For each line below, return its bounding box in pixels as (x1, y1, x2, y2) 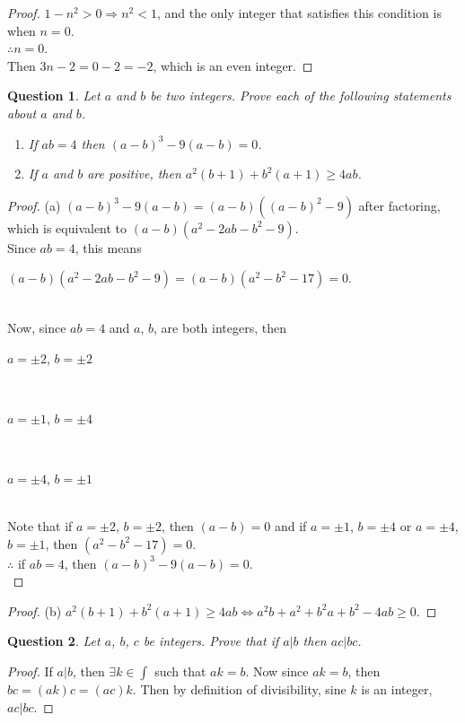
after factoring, (358, 196, 441, 214)
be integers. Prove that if (143, 632, 279, 650)
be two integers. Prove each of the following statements (150, 86, 452, 105)
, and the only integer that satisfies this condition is (156, 4, 442, 22)
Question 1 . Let (7, 86, 101, 105)
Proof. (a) (7, 196, 61, 214)
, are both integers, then (154, 318, 286, 336)
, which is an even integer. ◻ (153, 56, 313, 74)
